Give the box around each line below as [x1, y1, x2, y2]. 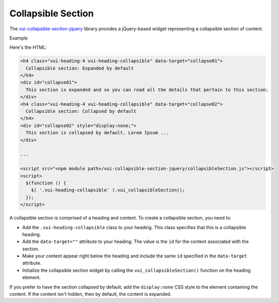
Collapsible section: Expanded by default [26, 65, 134, 71]
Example [9, 35, 28, 41]
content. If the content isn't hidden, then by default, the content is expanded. [9, 291, 171, 297]
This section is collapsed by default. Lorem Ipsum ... [26, 130, 169, 136]
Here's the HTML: [9, 44, 47, 51]
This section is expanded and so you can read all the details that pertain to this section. [26, 87, 269, 92]
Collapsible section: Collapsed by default [26, 108, 137, 114]
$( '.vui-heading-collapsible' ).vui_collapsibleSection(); [31, 187, 185, 193]
